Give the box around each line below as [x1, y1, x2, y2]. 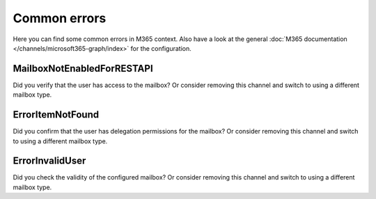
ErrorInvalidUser [13, 155, 86, 167]
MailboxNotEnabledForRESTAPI [13, 63, 153, 74]
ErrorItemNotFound [13, 109, 100, 121]
